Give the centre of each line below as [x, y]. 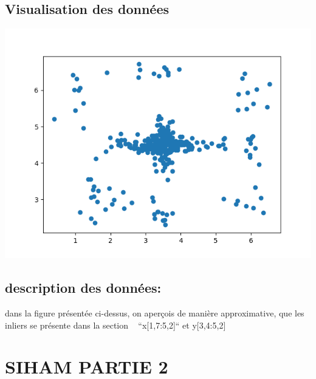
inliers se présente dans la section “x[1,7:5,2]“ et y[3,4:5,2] [115, 325]
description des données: [83, 288]
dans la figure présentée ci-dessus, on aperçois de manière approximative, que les [155, 313]
